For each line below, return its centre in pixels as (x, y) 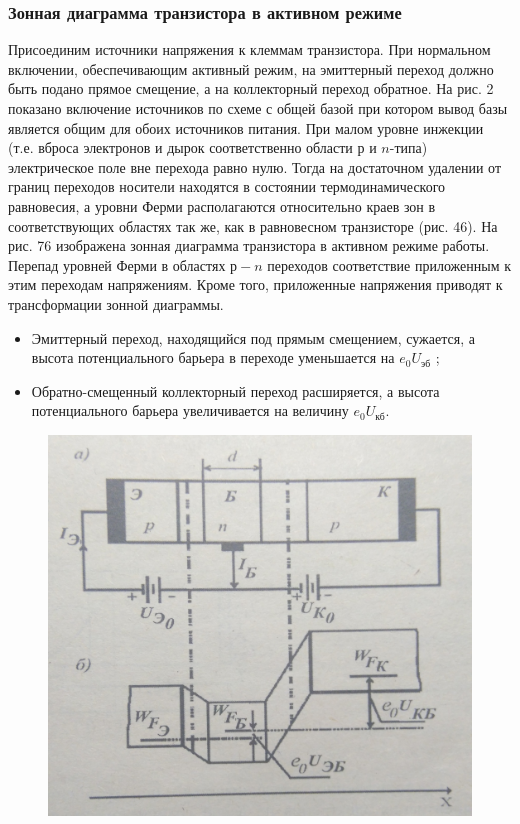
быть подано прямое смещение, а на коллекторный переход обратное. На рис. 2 (251, 88)
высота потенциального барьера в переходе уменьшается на (213, 357)
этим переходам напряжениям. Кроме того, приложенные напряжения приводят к (255, 284)
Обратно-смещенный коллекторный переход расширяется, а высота (235, 390)
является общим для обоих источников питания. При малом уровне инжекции (246, 127)
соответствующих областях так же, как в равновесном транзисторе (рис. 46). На (253, 225)
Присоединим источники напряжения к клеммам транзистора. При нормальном (249, 49)
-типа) (408, 147)
